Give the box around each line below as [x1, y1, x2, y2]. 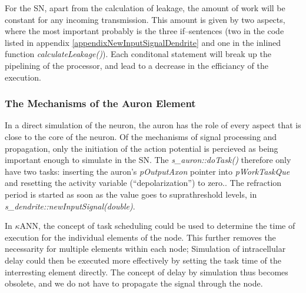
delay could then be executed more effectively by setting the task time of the [5, 254, 281, 266]
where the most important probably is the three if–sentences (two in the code [5, 25, 284, 37]
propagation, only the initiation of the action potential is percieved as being [5, 142, 278, 154]
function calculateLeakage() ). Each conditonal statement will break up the [5, 48, 271, 60]
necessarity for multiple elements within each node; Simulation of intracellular [5, 242, 286, 255]
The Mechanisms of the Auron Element [5, 96, 196, 111]
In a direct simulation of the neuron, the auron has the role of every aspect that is [5, 119, 301, 131]
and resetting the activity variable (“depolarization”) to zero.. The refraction [5, 177, 282, 189]
